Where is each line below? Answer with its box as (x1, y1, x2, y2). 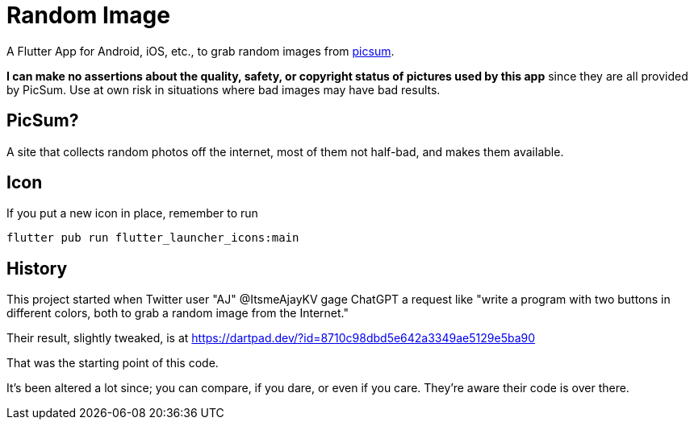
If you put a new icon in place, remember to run (6, 206, 258, 221)
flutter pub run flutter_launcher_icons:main (6, 231, 299, 245)
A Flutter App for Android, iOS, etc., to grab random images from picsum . (6, 43, 395, 58)
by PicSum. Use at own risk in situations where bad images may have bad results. (6, 82, 441, 97)
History (6, 258, 68, 279)
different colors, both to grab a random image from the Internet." (6, 306, 349, 321)
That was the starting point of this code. (6, 356, 219, 370)
